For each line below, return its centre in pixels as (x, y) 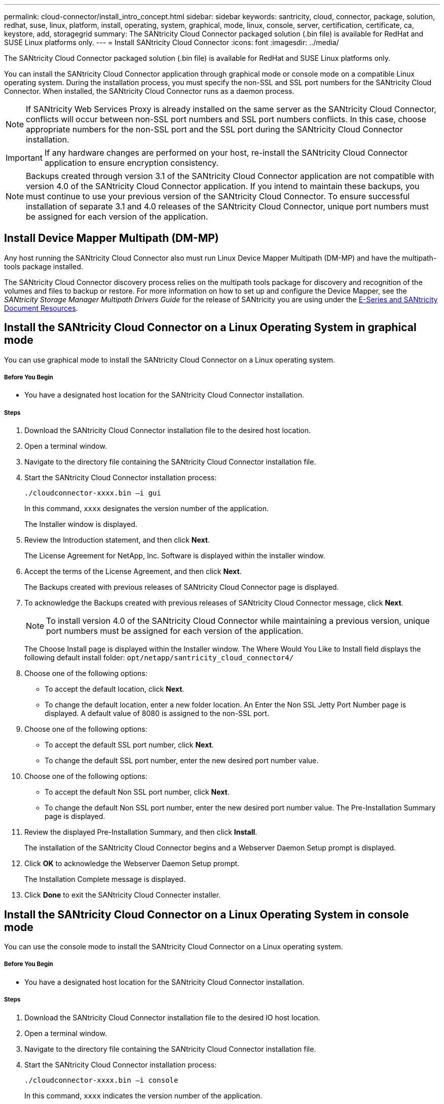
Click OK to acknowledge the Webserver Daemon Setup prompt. (132, 864)
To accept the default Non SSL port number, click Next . (137, 792)
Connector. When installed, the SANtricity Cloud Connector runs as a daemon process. (149, 91)
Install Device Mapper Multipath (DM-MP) (112, 238)
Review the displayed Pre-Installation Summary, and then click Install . (141, 832)
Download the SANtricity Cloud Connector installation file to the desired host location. (168, 431)
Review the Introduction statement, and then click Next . (117, 540)
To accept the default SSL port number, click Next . (129, 745)
